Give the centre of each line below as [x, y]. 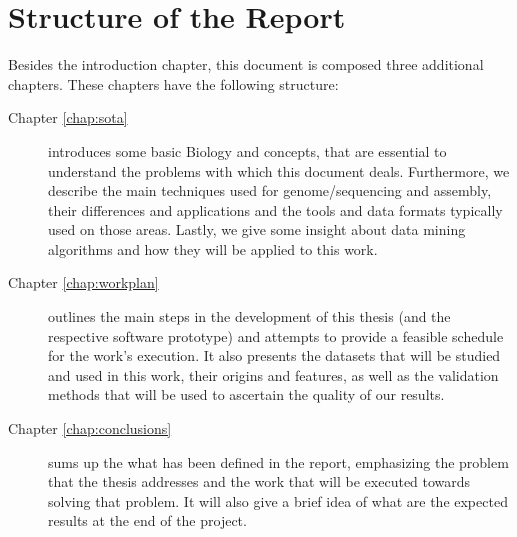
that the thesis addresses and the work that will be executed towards [259, 481]
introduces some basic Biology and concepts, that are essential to [247, 150]
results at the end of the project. [147, 520]
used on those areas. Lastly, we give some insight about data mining [257, 229]
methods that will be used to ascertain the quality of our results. [246, 394]
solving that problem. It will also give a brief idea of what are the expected [278, 500]
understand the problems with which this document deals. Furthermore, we [279, 170]
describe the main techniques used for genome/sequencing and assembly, [270, 190]
